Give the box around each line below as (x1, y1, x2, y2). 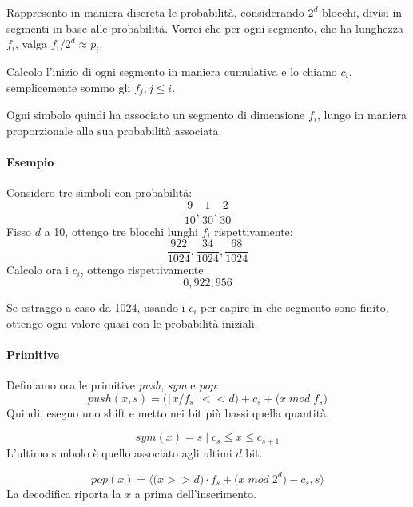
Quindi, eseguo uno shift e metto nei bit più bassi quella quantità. (6, 404, 330, 421)
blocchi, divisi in (322, 4, 403, 20)
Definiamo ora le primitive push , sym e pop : (6, 376, 219, 393)
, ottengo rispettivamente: (80, 261, 207, 278)
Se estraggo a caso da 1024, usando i (6, 298, 185, 315)
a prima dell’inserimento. (134, 485, 256, 501)
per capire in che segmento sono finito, (201, 298, 389, 315)
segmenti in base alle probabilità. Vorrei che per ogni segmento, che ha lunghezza (6, 19, 403, 36)
